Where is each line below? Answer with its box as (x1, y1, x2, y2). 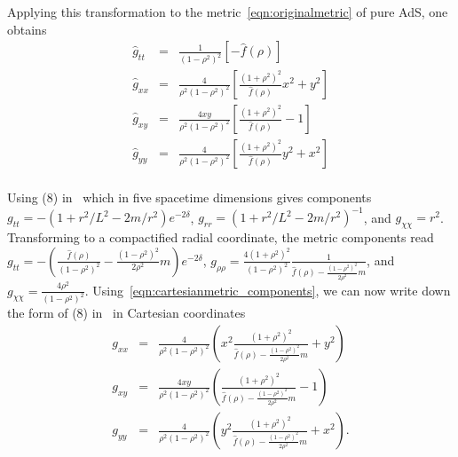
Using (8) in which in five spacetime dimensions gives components (7, 188, 372, 207)
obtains (7, 20, 47, 38)
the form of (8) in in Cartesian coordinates (7, 303, 246, 322)
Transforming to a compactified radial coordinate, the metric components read (7, 228, 434, 247)
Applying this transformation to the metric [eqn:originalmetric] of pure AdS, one (7, 3, 448, 20)
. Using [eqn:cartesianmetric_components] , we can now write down (84, 280, 451, 299)
